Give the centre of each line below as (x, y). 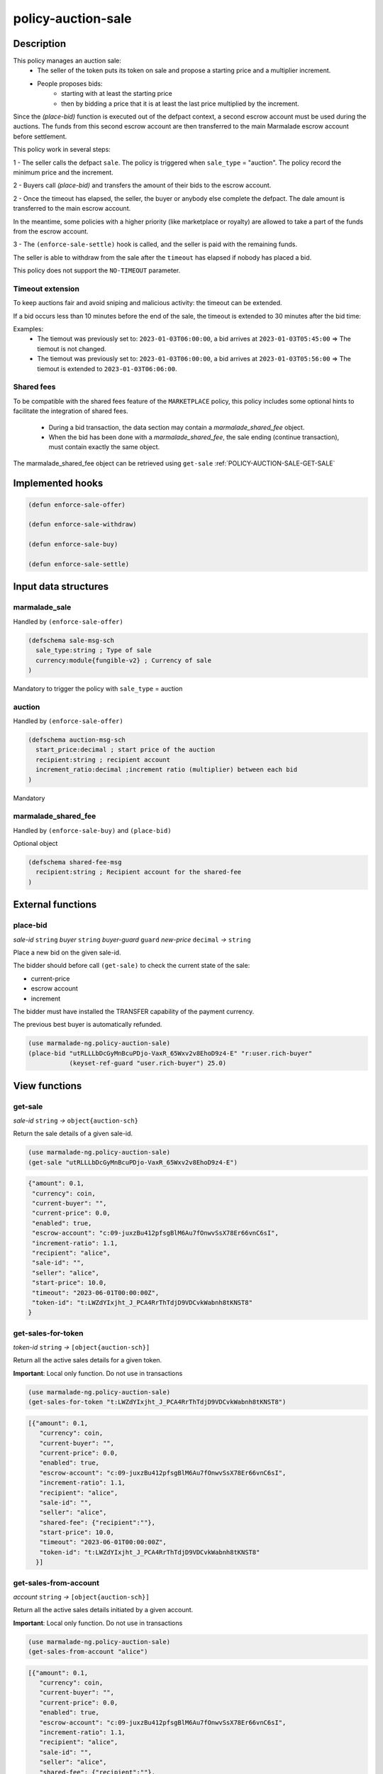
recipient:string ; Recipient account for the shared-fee (139, 872)
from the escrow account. (51, 231)
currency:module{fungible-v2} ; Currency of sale (124, 660)
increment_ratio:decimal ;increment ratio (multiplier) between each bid (167, 770)
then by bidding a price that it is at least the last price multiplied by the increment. (180, 104)
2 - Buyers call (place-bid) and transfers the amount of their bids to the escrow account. (142, 185)
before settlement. (40, 136)
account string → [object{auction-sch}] (81, 1597)
